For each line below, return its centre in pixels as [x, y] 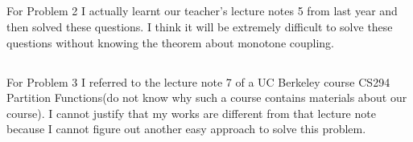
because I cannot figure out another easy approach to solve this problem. [186, 129]
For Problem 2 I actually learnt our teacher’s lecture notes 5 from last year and [202, 11]
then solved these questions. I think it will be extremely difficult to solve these [200, 26]
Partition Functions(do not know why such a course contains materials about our [207, 97]
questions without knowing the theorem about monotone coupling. [171, 42]
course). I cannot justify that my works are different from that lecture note [191, 113]
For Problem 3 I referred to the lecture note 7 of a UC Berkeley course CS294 [198, 81]
